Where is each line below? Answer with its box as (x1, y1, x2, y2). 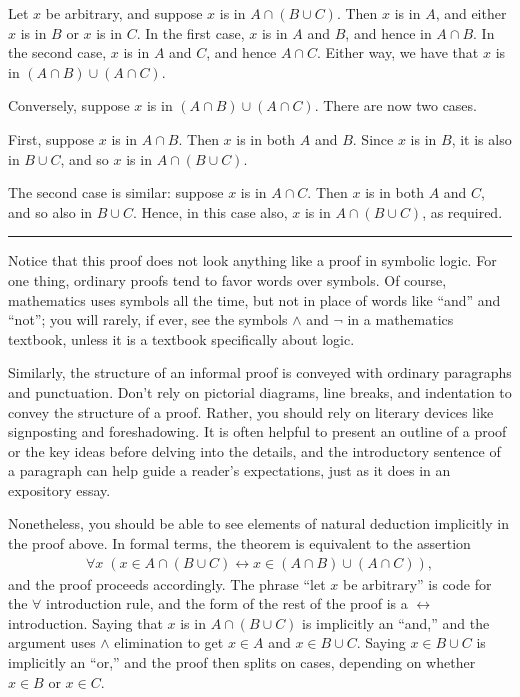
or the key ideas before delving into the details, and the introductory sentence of (8, 440, 501, 461)
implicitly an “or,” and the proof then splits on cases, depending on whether (8, 652, 476, 673)
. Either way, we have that (317, 42, 479, 63)
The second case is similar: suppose (8, 182, 224, 203)
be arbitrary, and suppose (45, 3, 203, 23)
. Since (352, 128, 394, 149)
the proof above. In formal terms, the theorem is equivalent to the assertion (8, 533, 471, 554)
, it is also (451, 128, 512, 149)
